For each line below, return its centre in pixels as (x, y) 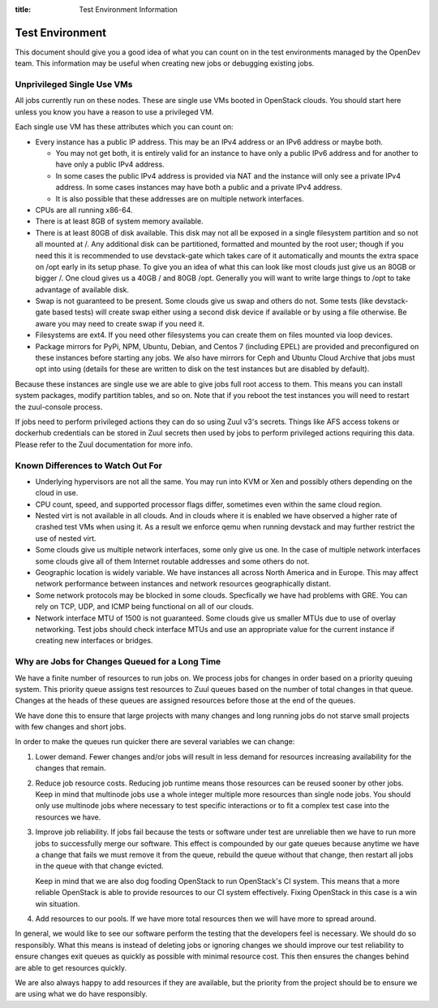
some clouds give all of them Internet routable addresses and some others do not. (172, 561)
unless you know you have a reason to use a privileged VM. (114, 112)
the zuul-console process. (59, 407)
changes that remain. (71, 768)
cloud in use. (57, 493)
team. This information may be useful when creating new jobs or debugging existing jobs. (165, 63)
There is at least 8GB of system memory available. (119, 221)
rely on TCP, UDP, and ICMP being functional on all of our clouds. (145, 607)
